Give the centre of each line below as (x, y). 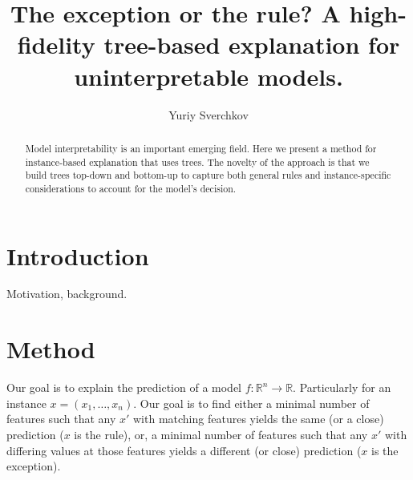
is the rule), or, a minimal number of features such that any (221, 434)
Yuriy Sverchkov (209, 114)
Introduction (78, 255)
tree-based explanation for (252, 44)
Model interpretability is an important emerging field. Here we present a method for (201, 148)
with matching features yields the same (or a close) (259, 419)
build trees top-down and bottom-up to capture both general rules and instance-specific (208, 175)
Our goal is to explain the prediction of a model (124, 387)
